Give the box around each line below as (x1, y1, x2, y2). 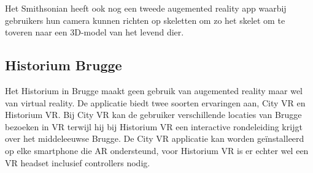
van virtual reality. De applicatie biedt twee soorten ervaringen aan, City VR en (5, 96, 306, 109)
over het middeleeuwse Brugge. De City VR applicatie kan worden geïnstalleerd (5, 132, 304, 145)
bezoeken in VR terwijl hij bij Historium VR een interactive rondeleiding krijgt (5, 120, 303, 133)
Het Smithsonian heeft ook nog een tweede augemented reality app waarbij (5, 2, 287, 14)
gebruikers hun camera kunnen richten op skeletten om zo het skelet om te (5, 13, 285, 26)
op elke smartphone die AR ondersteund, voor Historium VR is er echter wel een (5, 144, 309, 156)
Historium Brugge (5, 56, 122, 75)
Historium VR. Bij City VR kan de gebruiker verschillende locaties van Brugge (5, 108, 302, 121)
